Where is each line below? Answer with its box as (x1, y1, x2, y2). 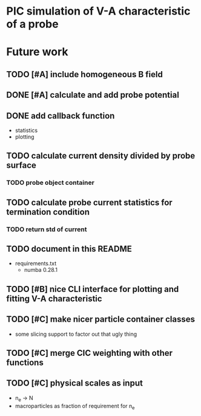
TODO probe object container (6, 178, 95, 187)
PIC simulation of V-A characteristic (6, 4, 191, 18)
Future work (6, 45, 68, 59)
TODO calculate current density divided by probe (6, 151, 196, 161)
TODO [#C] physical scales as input (6, 378, 143, 389)
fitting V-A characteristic (6, 293, 102, 303)
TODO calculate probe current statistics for (6, 197, 173, 207)
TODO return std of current (6, 225, 87, 234)
